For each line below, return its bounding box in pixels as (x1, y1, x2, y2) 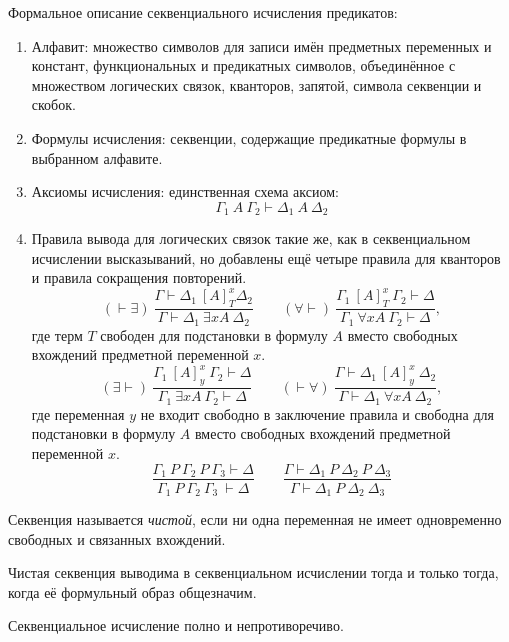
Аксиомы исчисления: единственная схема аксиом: (31, 181, 339, 202)
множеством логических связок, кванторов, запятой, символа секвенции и (31, 74, 482, 95)
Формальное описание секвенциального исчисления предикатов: (8, 2, 398, 22)
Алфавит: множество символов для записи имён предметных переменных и (31, 35, 492, 56)
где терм (31, 324, 83, 345)
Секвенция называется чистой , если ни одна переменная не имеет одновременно (8, 509, 502, 530)
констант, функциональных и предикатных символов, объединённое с (31, 55, 456, 76)
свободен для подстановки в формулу (100, 324, 328, 345)
